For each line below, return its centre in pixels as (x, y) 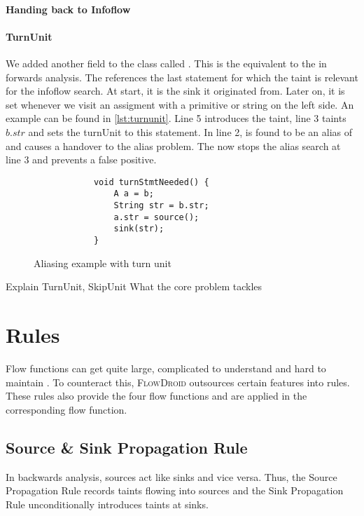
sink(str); (139, 229)
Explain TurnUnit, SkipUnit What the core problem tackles (134, 286)
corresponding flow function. (66, 409)
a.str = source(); (156, 217)
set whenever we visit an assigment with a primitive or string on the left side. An (180, 104)
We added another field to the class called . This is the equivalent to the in (166, 63)
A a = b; (134, 194)
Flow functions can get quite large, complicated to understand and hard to (166, 368)
